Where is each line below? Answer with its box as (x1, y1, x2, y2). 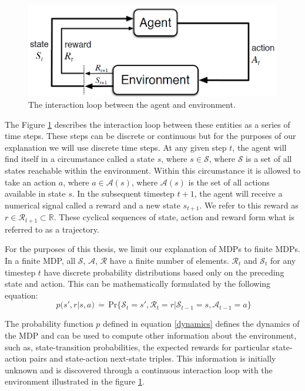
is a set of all (246, 153, 292, 165)
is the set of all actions (188, 175, 270, 188)
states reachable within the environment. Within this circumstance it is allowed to (5, 164, 301, 177)
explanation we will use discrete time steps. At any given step (5, 141, 227, 153)
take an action (5, 175, 56, 188)
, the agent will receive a (194, 187, 283, 200)
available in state (5, 187, 66, 200)
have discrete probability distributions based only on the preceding (43, 266, 284, 278)
